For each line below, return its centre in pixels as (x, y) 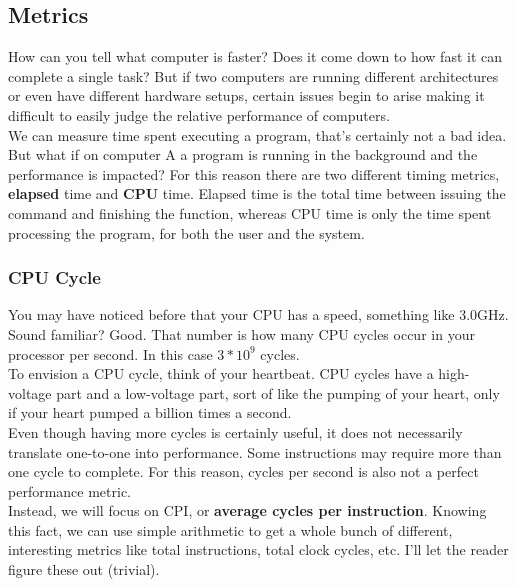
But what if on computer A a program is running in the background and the (243, 154)
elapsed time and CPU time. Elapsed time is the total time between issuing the (257, 193)
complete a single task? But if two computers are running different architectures (253, 75)
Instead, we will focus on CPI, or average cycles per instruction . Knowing (247, 510)
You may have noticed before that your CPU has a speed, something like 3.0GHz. (258, 314)
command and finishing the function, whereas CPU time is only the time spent (250, 212)
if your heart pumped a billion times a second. (150, 412)
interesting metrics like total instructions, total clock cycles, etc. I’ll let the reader (258, 549)
